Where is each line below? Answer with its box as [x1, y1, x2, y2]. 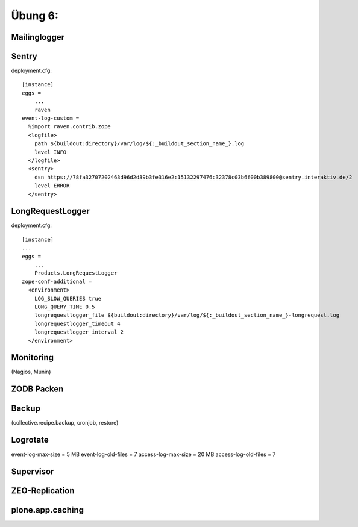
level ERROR [34, 182, 70, 189]
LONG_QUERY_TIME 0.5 [34, 303, 95, 310]
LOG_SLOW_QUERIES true [34, 295, 102, 302]
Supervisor [11, 467, 54, 477]
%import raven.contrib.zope [28, 123, 111, 130]
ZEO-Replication [11, 485, 75, 496]
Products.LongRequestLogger [34, 270, 118, 276]
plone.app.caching [11, 505, 84, 515]
